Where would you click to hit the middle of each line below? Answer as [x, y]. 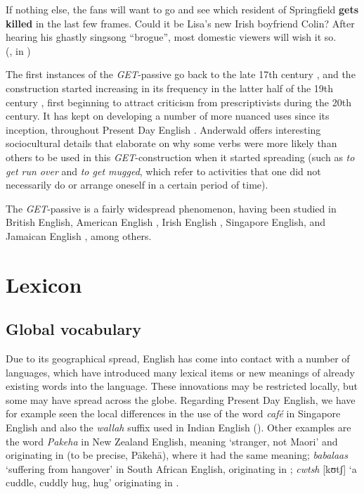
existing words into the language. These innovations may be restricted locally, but [182, 386]
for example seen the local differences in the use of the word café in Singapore [173, 413]
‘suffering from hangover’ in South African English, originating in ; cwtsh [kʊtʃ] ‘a [181, 468]
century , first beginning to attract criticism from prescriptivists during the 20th [178, 102]
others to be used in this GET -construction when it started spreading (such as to [180, 157]
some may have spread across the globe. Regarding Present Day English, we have [181, 399]
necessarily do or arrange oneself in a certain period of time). [137, 185]
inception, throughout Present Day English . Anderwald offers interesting [163, 129]
